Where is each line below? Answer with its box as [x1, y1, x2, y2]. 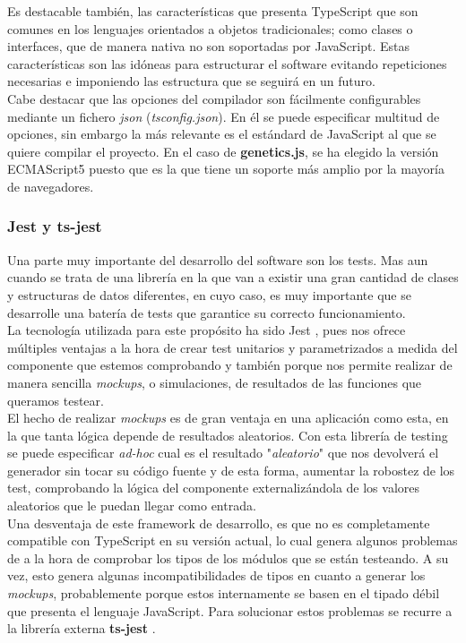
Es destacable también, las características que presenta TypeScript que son [7, 2, 419, 20]
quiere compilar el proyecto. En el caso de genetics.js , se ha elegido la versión [7, 141, 439, 160]
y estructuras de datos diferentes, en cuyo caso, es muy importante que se [7, 285, 411, 304]
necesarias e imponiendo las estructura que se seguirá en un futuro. [7, 72, 375, 90]
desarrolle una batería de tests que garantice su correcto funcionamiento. [7, 303, 406, 321]
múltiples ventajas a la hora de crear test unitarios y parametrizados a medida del [7, 338, 458, 356]
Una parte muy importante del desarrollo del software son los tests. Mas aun [7, 250, 428, 269]
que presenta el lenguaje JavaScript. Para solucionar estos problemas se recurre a [7, 601, 453, 620]
